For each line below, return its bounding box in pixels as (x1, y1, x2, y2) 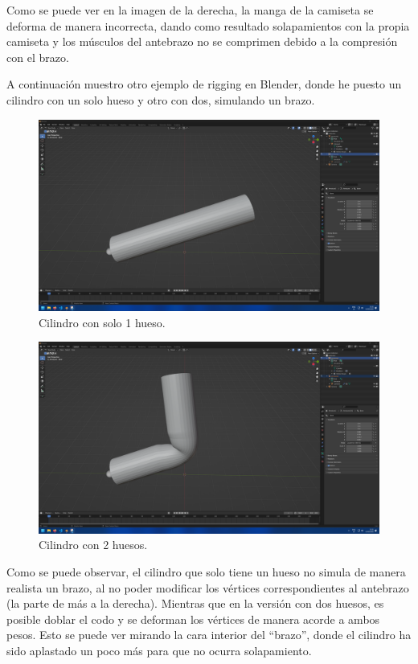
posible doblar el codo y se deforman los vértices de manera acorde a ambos (6, 610, 380, 627)
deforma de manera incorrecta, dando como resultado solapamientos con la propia (6, 17, 410, 34)
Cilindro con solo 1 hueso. (39, 314, 166, 330)
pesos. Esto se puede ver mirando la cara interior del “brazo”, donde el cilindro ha (6, 626, 412, 643)
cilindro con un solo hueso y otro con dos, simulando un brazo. (6, 91, 315, 108)
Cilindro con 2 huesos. (39, 536, 148, 553)
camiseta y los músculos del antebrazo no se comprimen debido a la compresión (6, 33, 398, 50)
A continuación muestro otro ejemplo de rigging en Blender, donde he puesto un (6, 76, 402, 92)
